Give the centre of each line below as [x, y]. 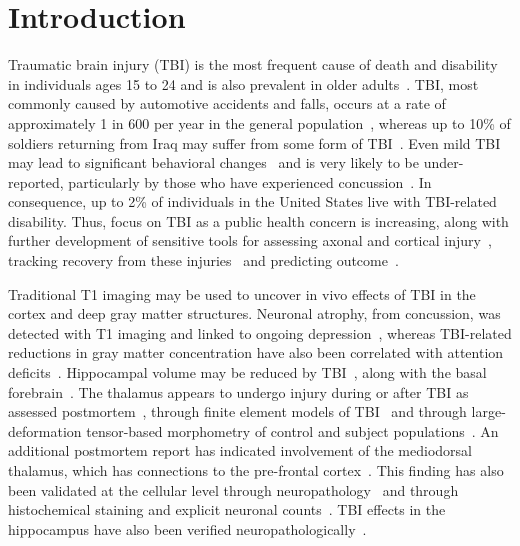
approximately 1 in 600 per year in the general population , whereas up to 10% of [259, 122]
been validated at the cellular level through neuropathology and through [233, 489]
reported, [36, 181]
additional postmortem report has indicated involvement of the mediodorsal [240, 450]
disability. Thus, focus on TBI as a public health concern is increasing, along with [258, 220]
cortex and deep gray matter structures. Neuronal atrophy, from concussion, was [254, 313]
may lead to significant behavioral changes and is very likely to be [213, 162]
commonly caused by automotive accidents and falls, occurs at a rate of [227, 103]
